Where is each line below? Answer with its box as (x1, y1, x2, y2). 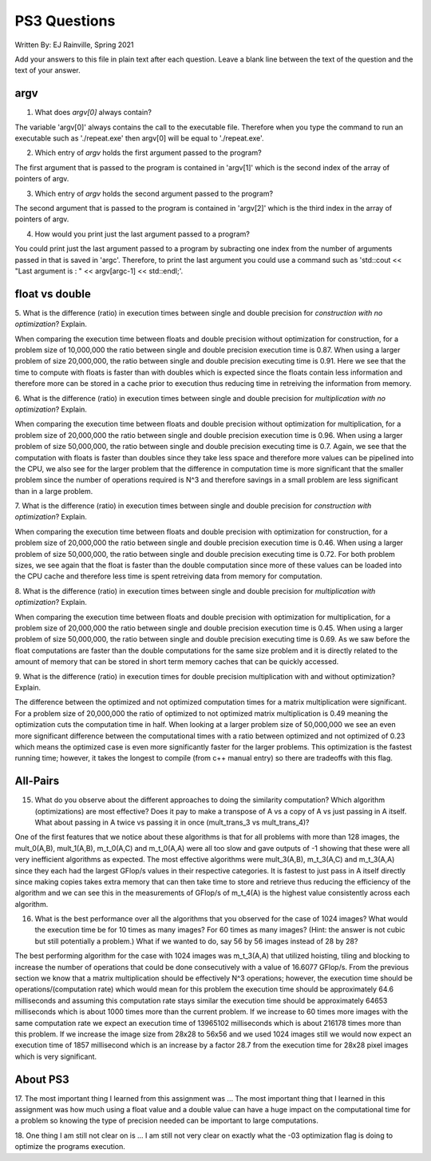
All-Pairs (14, 774, 60, 788)
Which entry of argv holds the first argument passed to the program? (34, 148, 263, 157)
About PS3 (14, 1072, 69, 1086)
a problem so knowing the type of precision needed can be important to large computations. (14, 1115, 318, 1126)
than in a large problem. (14, 486, 93, 495)
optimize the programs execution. (14, 1142, 125, 1151)
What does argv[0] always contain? (34, 108, 152, 117)
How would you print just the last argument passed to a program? (34, 229, 251, 239)
